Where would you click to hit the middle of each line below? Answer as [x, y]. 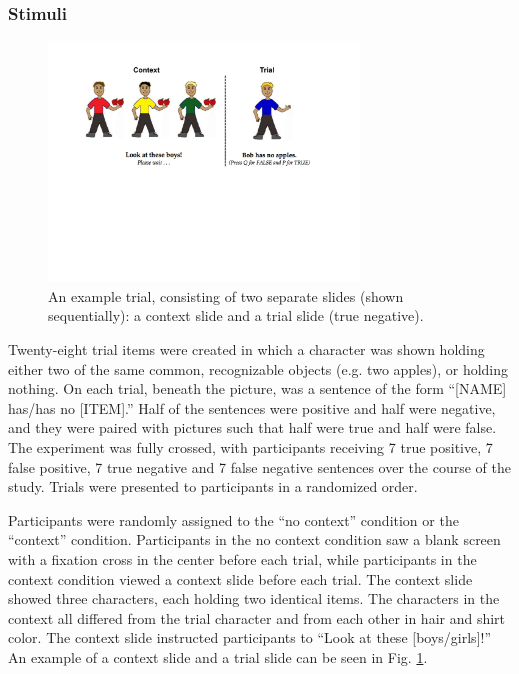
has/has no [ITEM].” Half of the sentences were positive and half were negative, [252, 407]
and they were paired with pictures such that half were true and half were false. [252, 427]
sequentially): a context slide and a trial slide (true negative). [236, 315]
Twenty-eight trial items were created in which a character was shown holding [246, 349]
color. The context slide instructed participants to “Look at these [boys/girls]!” [250, 637]
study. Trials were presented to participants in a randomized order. [213, 486]
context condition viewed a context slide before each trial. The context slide [240, 578]
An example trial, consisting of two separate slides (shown [226, 295]
